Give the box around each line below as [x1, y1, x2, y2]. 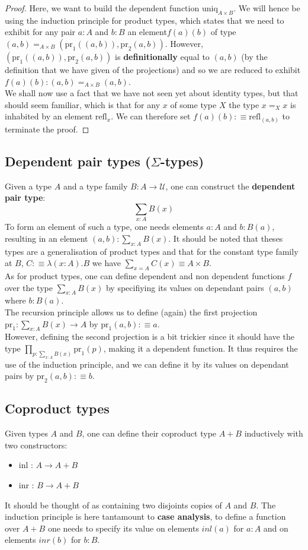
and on [263, 521, 288, 534]
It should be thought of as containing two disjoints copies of [5, 498, 222, 511]
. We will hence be [233, 2, 300, 14]
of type [210, 26, 236, 38]
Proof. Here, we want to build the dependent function [5, 2, 200, 14]
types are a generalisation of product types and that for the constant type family [5, 245, 299, 257]
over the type [5, 281, 53, 293]
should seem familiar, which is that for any [5, 98, 161, 110]
